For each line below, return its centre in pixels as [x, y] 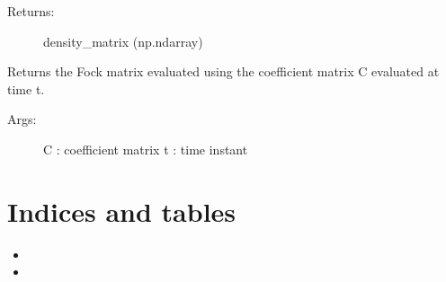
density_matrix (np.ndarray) [123, 41]
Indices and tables [122, 211]
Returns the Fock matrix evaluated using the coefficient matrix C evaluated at [223, 71]
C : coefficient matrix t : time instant [146, 149]
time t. [26, 88]
